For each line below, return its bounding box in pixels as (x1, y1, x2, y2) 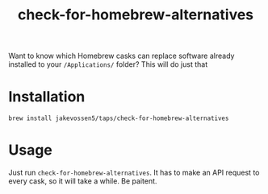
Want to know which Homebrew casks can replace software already (8, 51, 235, 61)
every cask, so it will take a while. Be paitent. (8, 176, 157, 186)
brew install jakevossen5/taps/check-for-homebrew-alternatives (8, 114, 229, 122)
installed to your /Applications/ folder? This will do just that (8, 60, 208, 69)
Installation (8, 88, 86, 106)
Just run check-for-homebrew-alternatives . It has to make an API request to (8, 167, 260, 178)
